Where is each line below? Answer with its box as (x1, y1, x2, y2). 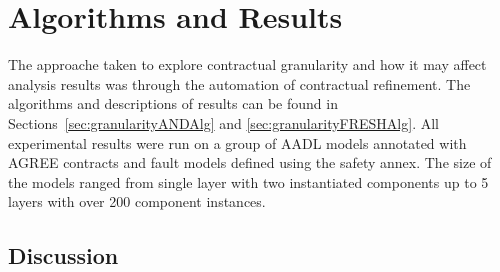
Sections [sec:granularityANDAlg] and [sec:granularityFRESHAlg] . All (8, 112, 439, 133)
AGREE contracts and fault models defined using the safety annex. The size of (8, 152, 492, 173)
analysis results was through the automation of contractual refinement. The (8, 73, 471, 94)
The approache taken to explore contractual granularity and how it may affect (8, 54, 487, 75)
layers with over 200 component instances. (8, 191, 266, 212)
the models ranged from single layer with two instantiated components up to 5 (8, 171, 489, 192)
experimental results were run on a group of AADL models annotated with (8, 132, 467, 153)
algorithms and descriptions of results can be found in (8, 93, 338, 114)
